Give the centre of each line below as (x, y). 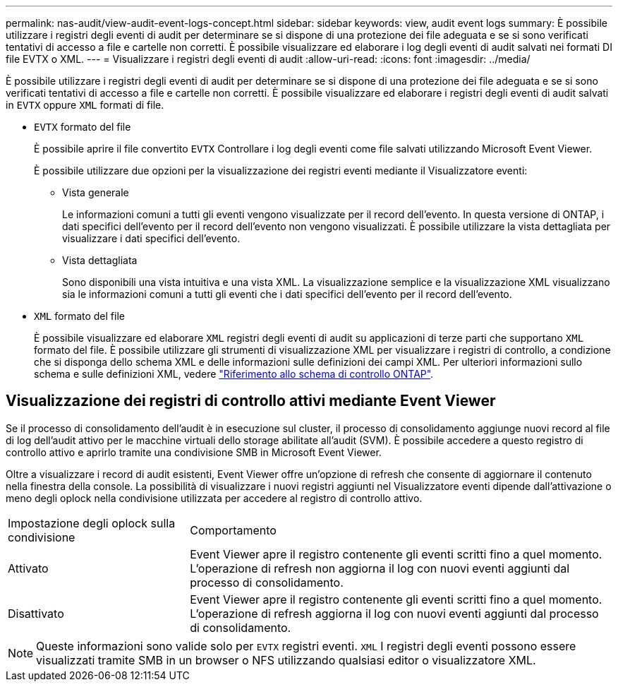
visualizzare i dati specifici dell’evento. (151, 238)
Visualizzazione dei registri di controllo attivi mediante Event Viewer (251, 401)
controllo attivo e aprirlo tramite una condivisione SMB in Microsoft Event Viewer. (194, 452)
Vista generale (96, 192)
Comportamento (233, 530)
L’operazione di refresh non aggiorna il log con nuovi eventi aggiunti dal (380, 568)
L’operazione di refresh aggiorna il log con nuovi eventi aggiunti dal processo (394, 613)
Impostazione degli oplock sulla (92, 523)
